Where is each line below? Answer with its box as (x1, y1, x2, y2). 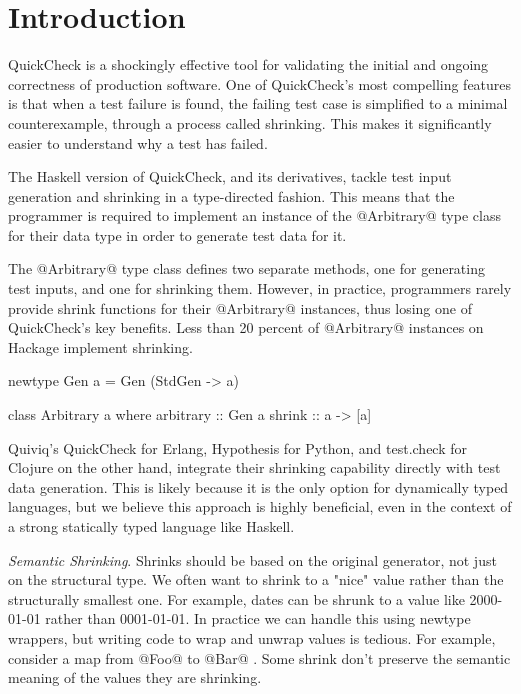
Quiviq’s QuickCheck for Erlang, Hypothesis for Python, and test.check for (8, 437, 468, 458)
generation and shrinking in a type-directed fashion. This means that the (8, 185, 455, 206)
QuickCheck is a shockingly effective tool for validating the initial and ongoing (8, 54, 489, 75)
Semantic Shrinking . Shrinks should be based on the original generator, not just (8, 549, 497, 570)
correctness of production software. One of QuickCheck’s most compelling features (8, 73, 512, 94)
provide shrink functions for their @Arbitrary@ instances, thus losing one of (8, 297, 472, 318)
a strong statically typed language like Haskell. (8, 516, 295, 536)
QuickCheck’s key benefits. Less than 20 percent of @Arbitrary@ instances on (8, 317, 484, 338)
